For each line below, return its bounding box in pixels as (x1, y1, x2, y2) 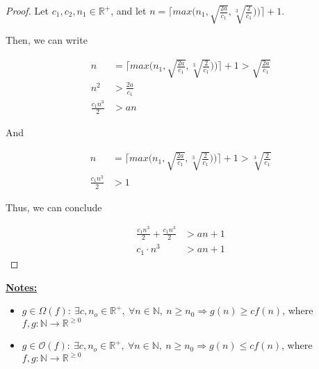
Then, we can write (6, 33, 88, 47)
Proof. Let (6, 3, 49, 17)
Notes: (6, 279, 38, 294)
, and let (111, 3, 147, 17)
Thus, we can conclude (6, 199, 102, 214)
